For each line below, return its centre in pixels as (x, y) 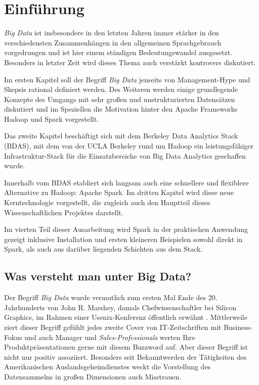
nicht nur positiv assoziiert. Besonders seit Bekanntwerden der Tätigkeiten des (125, 356)
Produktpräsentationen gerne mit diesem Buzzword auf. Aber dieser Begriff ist (126, 347)
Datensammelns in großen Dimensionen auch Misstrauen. (93, 376)
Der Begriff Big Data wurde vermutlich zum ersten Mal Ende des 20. (111, 297)
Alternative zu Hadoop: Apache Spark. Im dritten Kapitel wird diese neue (119, 192)
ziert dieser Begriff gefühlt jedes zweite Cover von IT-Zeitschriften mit (113, 327)
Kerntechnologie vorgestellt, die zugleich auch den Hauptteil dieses (107, 202)
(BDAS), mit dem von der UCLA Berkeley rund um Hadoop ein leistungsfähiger (129, 146)
